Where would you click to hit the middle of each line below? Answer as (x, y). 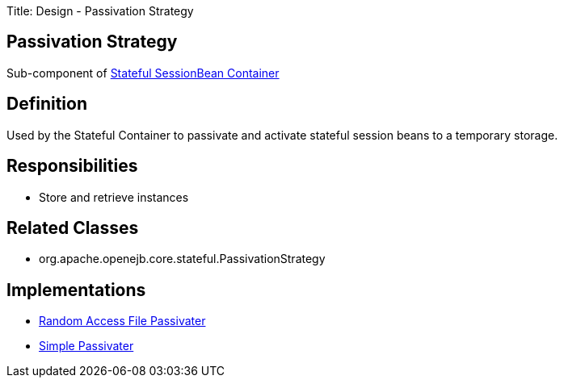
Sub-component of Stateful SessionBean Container (143, 73)
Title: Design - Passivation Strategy (100, 11)
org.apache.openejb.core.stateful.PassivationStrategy (182, 259)
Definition (47, 104)
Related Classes (73, 227)
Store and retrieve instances (114, 197)
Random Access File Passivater (122, 321)
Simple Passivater (86, 346)
